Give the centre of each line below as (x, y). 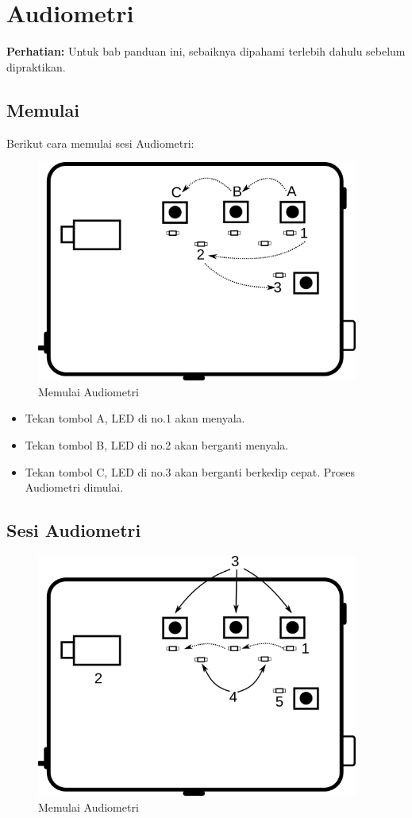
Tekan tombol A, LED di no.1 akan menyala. (135, 418)
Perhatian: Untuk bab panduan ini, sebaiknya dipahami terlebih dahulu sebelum (206, 51)
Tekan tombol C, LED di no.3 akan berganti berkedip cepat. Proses (190, 471)
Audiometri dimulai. (74, 487)
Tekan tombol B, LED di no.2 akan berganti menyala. (157, 444)
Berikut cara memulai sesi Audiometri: (100, 143)
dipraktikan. (36, 66)
